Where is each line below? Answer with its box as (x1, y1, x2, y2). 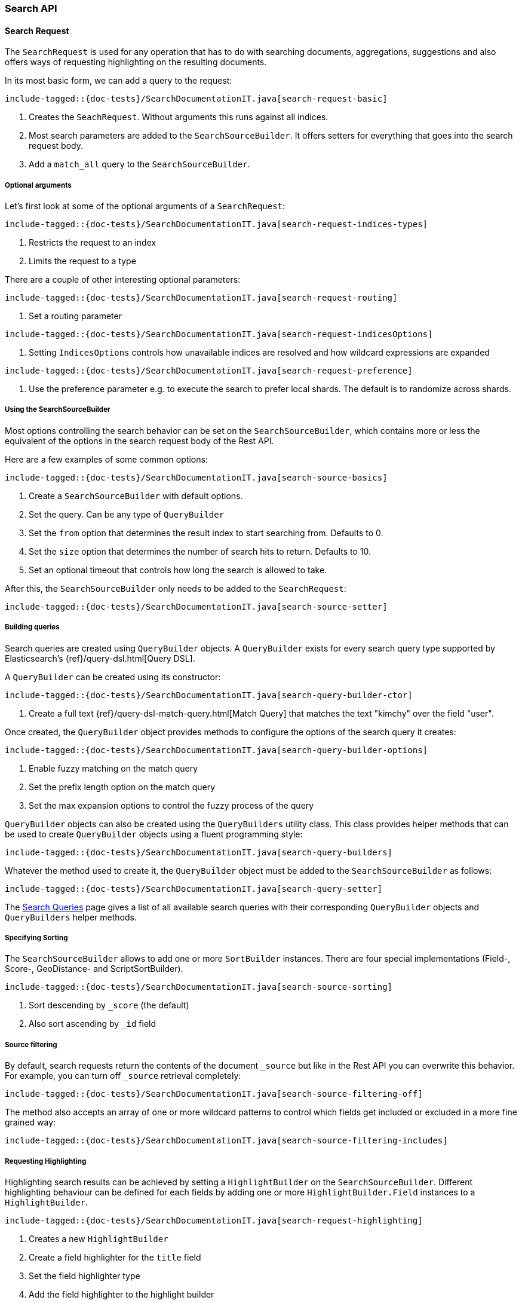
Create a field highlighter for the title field (29, 1252, 201, 1262)
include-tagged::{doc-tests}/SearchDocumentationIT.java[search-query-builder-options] (5, 745, 428, 755)
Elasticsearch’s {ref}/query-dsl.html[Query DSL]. (5, 653, 195, 663)
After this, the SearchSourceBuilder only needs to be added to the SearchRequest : (5, 583, 346, 594)
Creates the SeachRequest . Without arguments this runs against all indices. (29, 112, 328, 123)
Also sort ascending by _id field (29, 1018, 156, 1029)
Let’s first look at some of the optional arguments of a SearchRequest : (5, 201, 285, 211)
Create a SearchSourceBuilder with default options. (29, 490, 243, 501)
